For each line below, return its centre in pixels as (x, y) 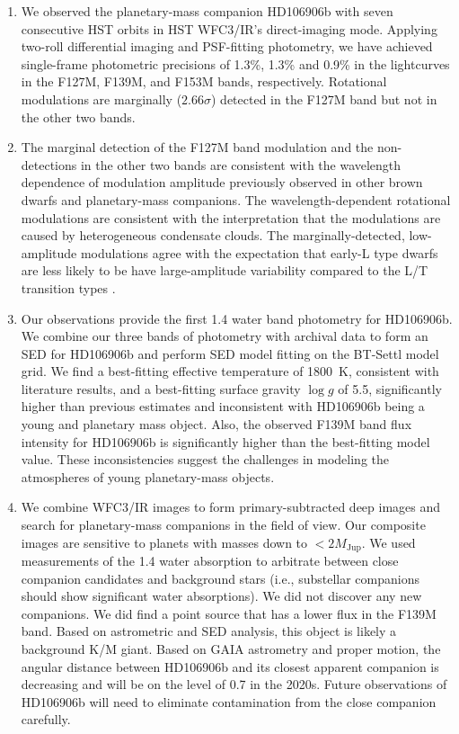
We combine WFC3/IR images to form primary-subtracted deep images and (231, 507)
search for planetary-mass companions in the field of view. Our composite (223, 525)
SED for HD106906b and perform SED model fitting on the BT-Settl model (230, 353)
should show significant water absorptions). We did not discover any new (221, 596)
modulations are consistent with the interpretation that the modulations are (231, 217)
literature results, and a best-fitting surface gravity (161, 388)
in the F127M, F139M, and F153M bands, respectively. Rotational (204, 81)
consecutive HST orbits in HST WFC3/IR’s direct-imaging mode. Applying (229, 28)
